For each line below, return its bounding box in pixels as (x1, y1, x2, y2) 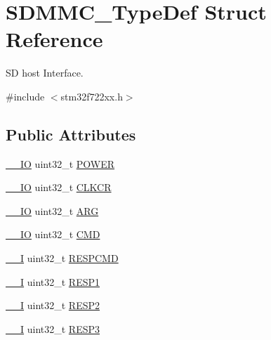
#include (6, 89, 45, 103)
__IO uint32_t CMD (6, 227, 100, 242)
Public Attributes (6, 123, 136, 145)
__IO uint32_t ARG (6, 203, 99, 218)
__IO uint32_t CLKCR (6, 180, 112, 195)
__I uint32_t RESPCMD (6, 251, 119, 266)
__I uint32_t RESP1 (6, 274, 100, 289)
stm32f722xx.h (60, 89, 123, 103)
